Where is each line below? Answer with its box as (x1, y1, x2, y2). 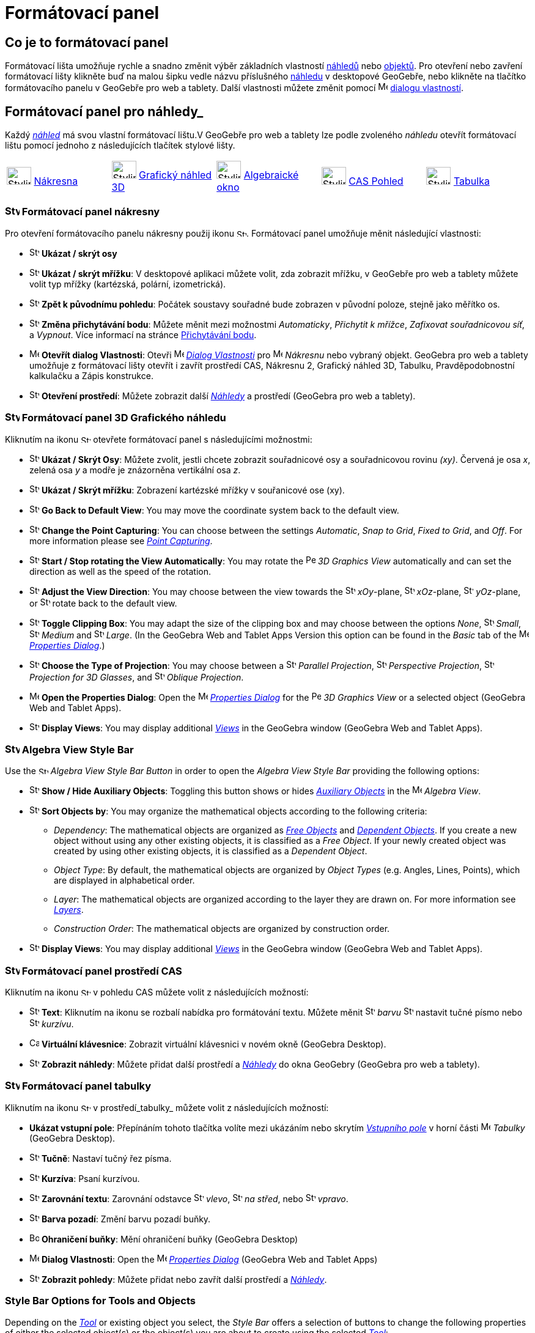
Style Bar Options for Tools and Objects (5, 1294, 196, 1307)
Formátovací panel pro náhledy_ (5, 103, 204, 119)
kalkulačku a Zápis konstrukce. (29, 370, 153, 381)
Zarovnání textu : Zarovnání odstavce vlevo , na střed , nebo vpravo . (41, 1193, 349, 1204)
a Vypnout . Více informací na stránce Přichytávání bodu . (29, 329, 257, 340)
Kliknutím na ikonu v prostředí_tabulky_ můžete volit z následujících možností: (5, 1102, 329, 1113)
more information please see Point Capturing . (29, 535, 213, 546)
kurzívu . (41, 1019, 74, 1030)
